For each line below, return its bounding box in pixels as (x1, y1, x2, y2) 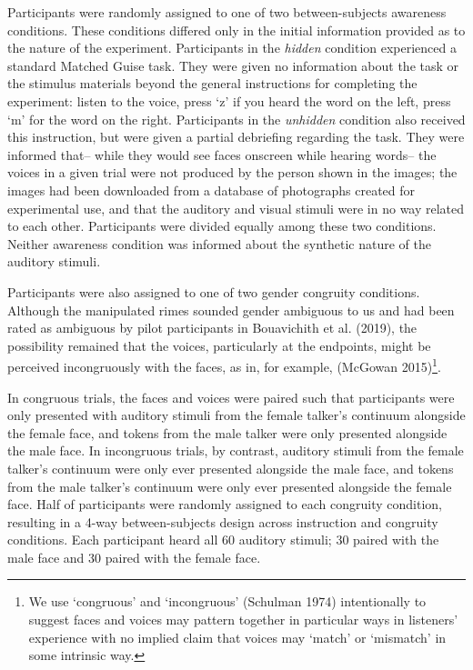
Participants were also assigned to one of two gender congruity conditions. (7, 282, 420, 301)
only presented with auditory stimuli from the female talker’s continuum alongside (7, 405, 466, 425)
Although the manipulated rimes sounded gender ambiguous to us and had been (7, 300, 455, 319)
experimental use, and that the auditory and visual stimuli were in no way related (7, 198, 465, 217)
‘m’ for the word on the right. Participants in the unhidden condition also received (7, 109, 466, 128)
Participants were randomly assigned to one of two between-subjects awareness (7, 3, 447, 21)
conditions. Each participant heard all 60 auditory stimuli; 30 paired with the (7, 530, 439, 549)
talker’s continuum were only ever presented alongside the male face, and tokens (7, 458, 454, 477)
